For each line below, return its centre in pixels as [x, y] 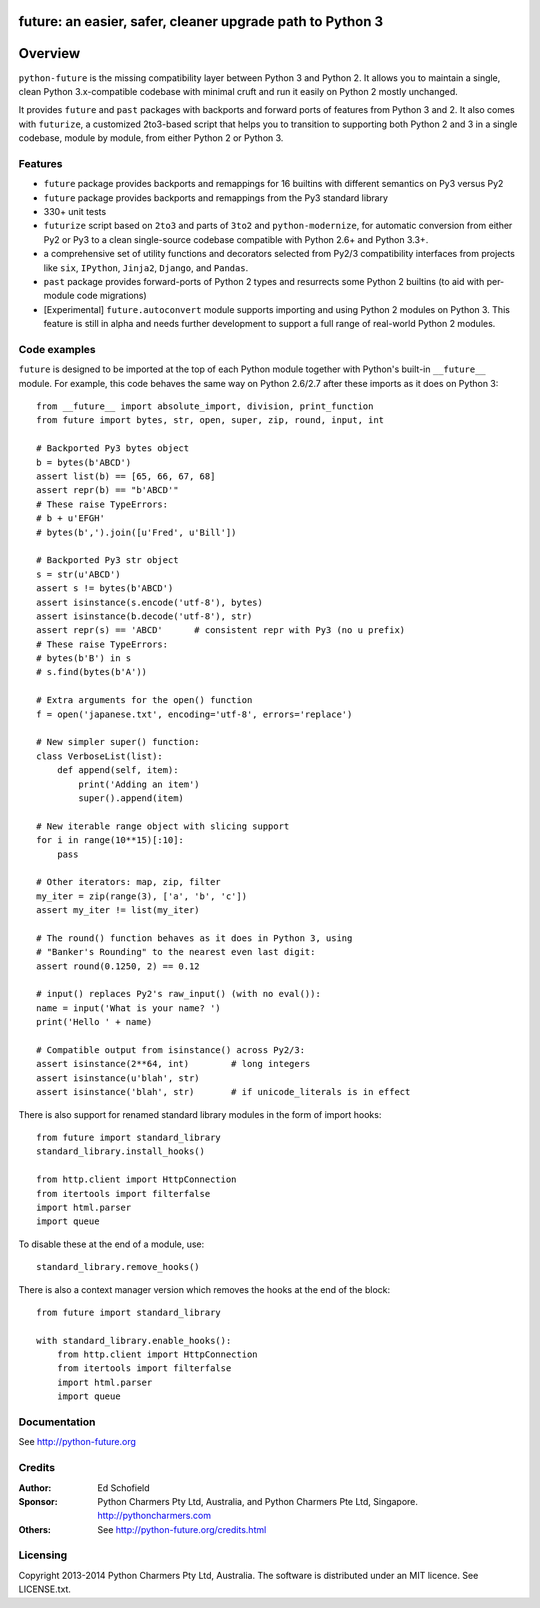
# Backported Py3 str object [107, 560]
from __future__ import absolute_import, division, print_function [205, 406]
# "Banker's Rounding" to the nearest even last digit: [176, 952]
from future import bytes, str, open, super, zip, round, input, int [210, 420]
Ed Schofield [123, 1487]
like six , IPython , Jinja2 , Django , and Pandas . [146, 267]
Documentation [57, 1422]
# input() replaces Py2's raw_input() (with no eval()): [179, 994]
